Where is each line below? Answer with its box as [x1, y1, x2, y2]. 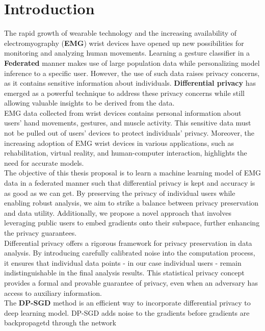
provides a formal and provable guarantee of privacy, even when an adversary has [4, 277, 258, 288]
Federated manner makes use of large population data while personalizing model [4, 57, 260, 68]
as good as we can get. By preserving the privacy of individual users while [4, 187, 235, 198]
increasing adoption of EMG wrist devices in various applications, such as [4, 137, 234, 148]
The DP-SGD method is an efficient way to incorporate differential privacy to [4, 297, 251, 308]
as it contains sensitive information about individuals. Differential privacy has [4, 78, 256, 88]
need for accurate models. [4, 157, 84, 168]
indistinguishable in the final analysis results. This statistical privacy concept [4, 267, 245, 278]
